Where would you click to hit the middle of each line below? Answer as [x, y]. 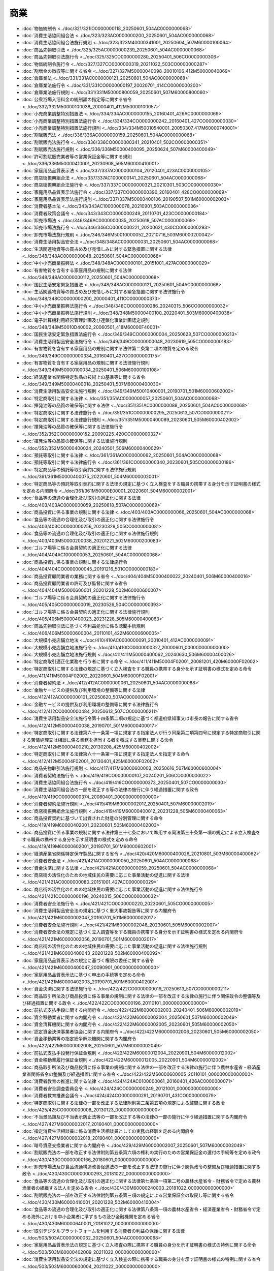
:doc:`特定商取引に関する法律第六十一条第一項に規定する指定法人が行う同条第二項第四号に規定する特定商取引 [137, 733]
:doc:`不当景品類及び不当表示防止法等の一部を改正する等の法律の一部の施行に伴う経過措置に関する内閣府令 [135, 1117]
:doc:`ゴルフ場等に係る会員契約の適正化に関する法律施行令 [84, 597]
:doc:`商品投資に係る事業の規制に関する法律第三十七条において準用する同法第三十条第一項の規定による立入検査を [141, 832]
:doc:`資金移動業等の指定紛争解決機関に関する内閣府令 [79, 1039]
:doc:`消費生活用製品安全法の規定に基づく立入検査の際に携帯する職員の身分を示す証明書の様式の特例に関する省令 [141, 1259]
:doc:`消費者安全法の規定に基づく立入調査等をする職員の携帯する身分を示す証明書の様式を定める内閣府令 [132, 932]
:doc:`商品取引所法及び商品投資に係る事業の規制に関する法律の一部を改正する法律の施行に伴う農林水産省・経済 [139, 1067]
